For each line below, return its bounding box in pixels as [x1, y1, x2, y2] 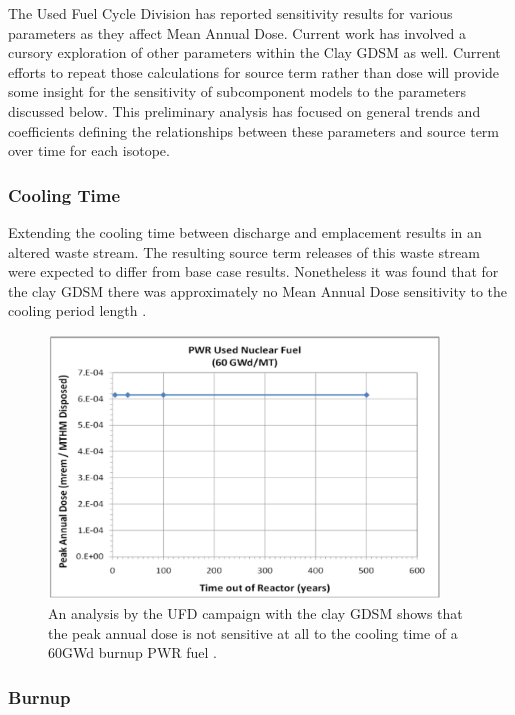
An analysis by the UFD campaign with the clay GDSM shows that [48, 603, 463, 624]
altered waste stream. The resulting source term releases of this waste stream [8, 241, 480, 262]
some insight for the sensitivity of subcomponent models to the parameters [8, 81, 466, 102]
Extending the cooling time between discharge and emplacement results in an [8, 221, 482, 242]
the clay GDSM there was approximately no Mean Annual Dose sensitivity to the [8, 280, 508, 301]
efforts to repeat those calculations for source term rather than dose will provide [8, 61, 500, 82]
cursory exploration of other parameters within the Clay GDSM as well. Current [8, 42, 501, 63]
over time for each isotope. [8, 140, 170, 161]
